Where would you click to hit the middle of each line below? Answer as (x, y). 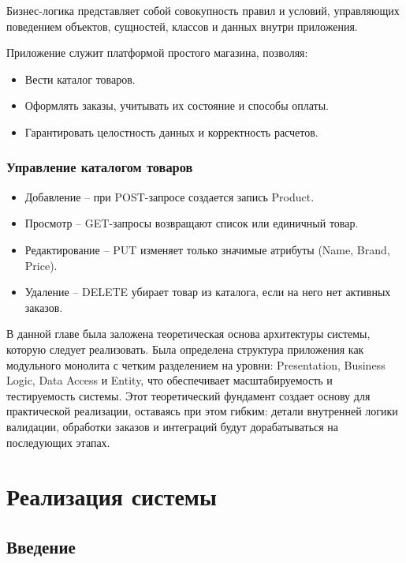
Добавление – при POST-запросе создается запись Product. (169, 196)
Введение (41, 546)
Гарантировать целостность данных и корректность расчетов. (171, 131)
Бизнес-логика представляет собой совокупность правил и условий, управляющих (203, 10)
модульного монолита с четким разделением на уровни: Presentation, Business (196, 364)
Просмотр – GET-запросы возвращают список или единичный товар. (192, 223)
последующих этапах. (58, 442)
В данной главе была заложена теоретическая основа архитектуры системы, (188, 334)
